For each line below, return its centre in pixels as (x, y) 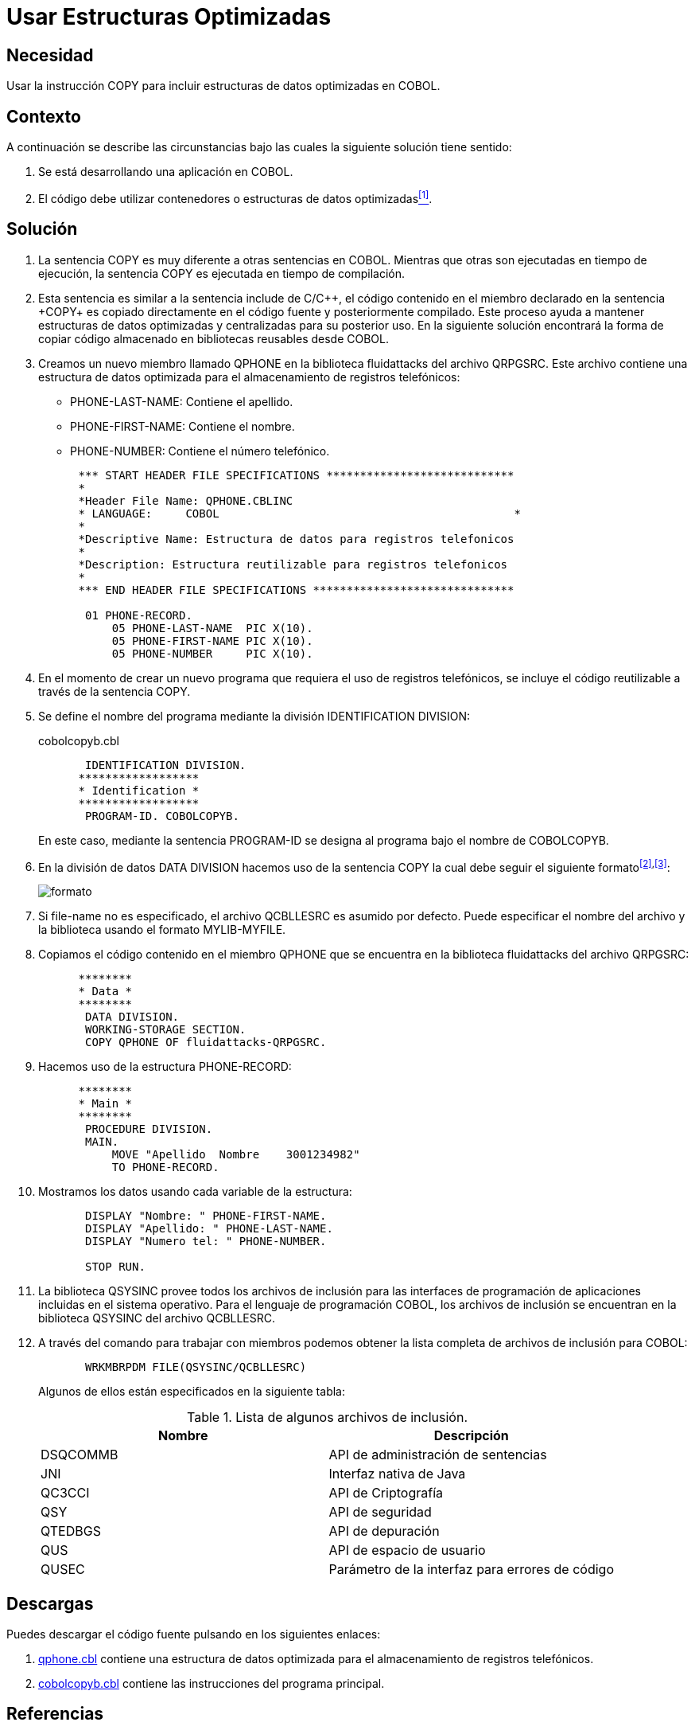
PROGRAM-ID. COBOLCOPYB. (162, 816)
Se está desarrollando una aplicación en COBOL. (166, 172)
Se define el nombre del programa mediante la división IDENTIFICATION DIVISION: (254, 716)
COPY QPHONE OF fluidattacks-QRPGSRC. (206, 1043)
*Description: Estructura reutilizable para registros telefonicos (293, 564)
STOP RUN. (115, 1267)
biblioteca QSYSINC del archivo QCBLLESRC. (157, 1318)
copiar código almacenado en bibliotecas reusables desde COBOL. (214, 338)
